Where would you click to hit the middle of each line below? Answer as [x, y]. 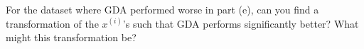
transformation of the [52, 23]
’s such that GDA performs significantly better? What [241, 23]
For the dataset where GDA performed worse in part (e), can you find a [162, 9]
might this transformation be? [71, 37]
